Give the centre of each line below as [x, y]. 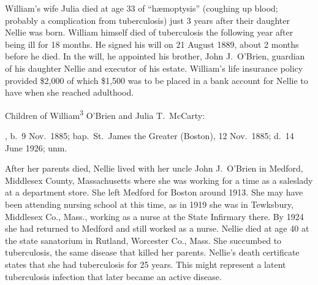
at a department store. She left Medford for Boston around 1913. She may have [154, 192]
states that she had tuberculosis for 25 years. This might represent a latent [146, 264]
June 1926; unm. [36, 147]
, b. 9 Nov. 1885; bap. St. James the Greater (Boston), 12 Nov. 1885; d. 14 [150, 135]
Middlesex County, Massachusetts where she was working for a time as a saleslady [159, 180]
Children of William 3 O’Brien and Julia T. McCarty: [105, 114]
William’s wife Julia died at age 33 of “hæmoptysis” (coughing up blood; [142, 8]
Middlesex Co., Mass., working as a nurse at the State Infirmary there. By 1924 [154, 216]
